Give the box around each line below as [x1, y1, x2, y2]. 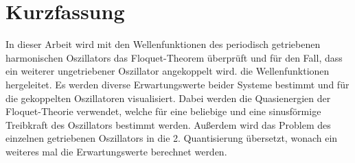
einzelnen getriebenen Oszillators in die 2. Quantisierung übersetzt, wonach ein [5, 131, 338, 145]
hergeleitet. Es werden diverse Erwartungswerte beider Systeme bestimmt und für [5, 77, 350, 91]
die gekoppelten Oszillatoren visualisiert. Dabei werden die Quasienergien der [5, 90, 331, 105]
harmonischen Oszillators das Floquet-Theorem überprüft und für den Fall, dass [5, 50, 343, 64]
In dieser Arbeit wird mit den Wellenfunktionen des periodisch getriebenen [5, 37, 321, 51]
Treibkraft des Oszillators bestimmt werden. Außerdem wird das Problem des [5, 117, 331, 131]
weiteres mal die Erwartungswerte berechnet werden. [5, 144, 227, 158]
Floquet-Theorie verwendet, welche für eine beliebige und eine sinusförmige [5, 104, 321, 118]
